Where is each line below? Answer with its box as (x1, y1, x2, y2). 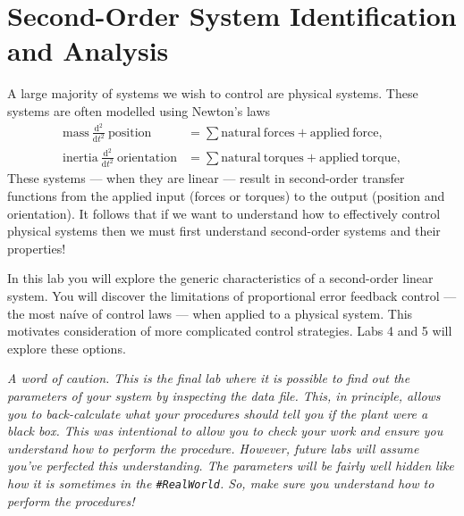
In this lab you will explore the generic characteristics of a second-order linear (7, 269, 434, 287)
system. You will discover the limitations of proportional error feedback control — (7, 287, 457, 305)
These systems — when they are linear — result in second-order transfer (7, 169, 405, 187)
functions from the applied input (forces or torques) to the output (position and (7, 187, 445, 205)
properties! (7, 238, 66, 257)
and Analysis (7, 32, 169, 69)
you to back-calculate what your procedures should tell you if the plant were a (7, 404, 428, 422)
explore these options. (7, 338, 126, 357)
